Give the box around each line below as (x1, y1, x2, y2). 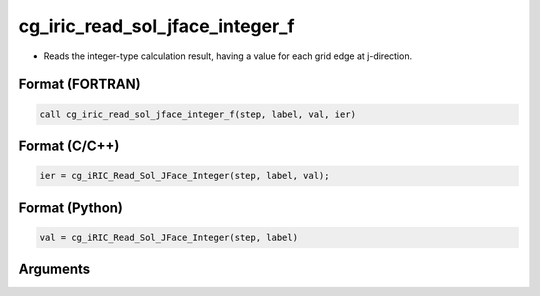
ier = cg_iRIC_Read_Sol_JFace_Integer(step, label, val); (39, 170, 330, 182)
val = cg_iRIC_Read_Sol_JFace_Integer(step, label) (39, 231, 299, 243)
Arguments (18, 261, 91, 278)
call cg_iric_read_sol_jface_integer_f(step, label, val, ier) (39, 108, 357, 120)
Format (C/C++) (18, 137, 120, 154)
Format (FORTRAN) (18, 76, 141, 93)
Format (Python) (18, 199, 124, 216)
